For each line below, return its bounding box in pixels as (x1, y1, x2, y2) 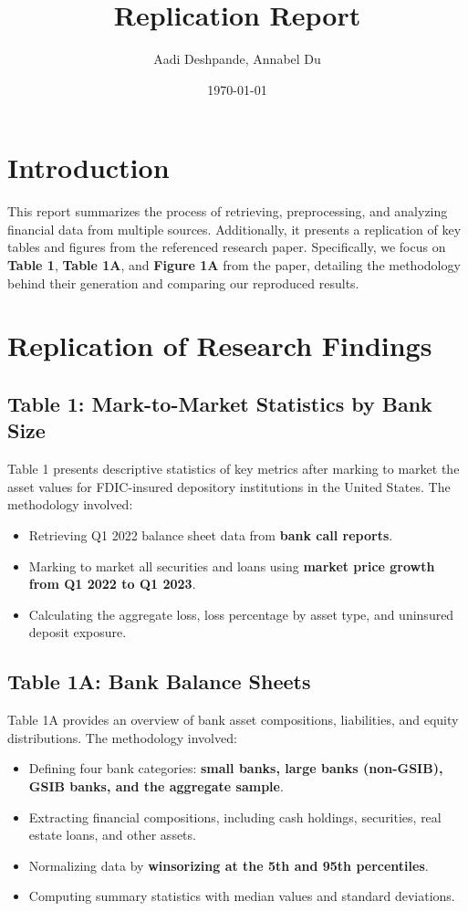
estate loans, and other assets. (28, 825, 196, 844)
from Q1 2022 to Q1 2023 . (28, 574, 196, 593)
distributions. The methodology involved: (7, 728, 237, 747)
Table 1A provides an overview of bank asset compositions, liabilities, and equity (7, 710, 459, 729)
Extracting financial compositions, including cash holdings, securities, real (28, 807, 442, 826)
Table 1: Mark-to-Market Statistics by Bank (7, 389, 432, 417)
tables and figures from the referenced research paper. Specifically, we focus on (7, 237, 446, 257)
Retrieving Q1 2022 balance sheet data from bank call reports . (28, 525, 393, 544)
